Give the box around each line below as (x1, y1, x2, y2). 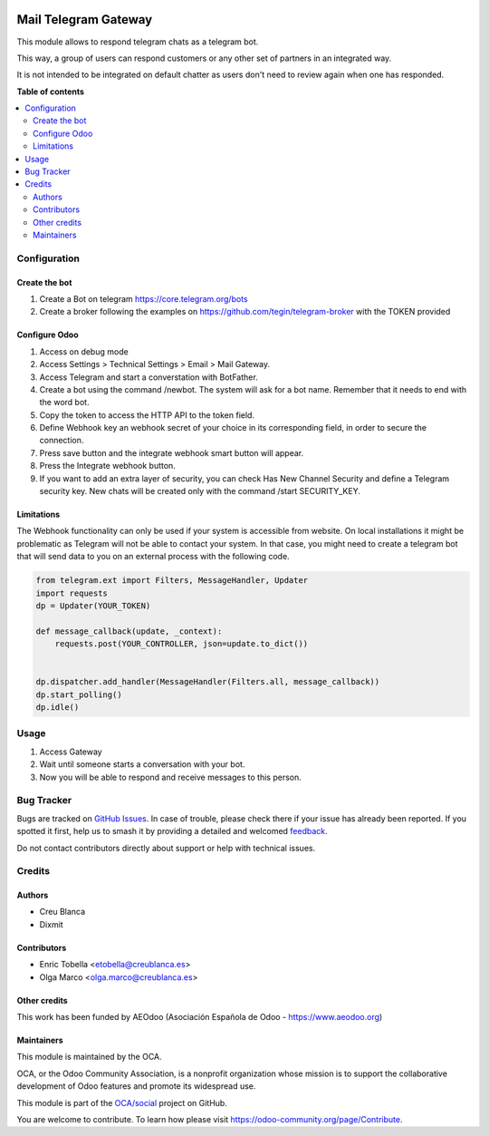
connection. (39, 435, 84, 446)
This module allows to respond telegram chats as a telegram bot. (16, 36, 259, 47)
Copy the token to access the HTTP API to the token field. (39, 409, 255, 421)
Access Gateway (39, 746, 103, 757)
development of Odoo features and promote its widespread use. (16, 1081, 256, 1092)
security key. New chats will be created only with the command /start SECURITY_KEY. (39, 486, 361, 497)
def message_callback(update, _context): (35, 626, 223, 636)
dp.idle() (35, 703, 80, 713)
